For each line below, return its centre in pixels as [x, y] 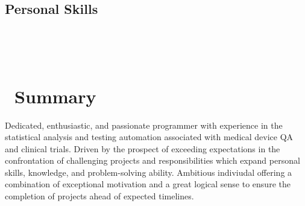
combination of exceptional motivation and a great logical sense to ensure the [148, 184]
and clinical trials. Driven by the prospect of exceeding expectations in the [143, 148]
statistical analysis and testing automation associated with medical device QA [149, 137]
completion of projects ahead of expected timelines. [99, 196]
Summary [55, 96]
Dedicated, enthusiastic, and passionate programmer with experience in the [144, 125]
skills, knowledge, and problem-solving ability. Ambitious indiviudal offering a [149, 172]
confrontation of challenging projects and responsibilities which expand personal [152, 160]
